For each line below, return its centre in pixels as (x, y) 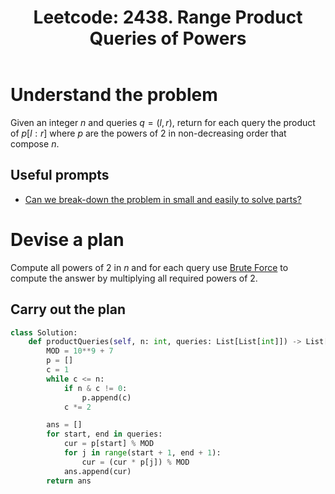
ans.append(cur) (97, 471)
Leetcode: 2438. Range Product (168, 17)
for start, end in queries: (104, 434)
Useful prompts (60, 175)
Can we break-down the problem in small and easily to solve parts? (163, 199)
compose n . (35, 143)
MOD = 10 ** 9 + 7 (80, 351)
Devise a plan (67, 239)
